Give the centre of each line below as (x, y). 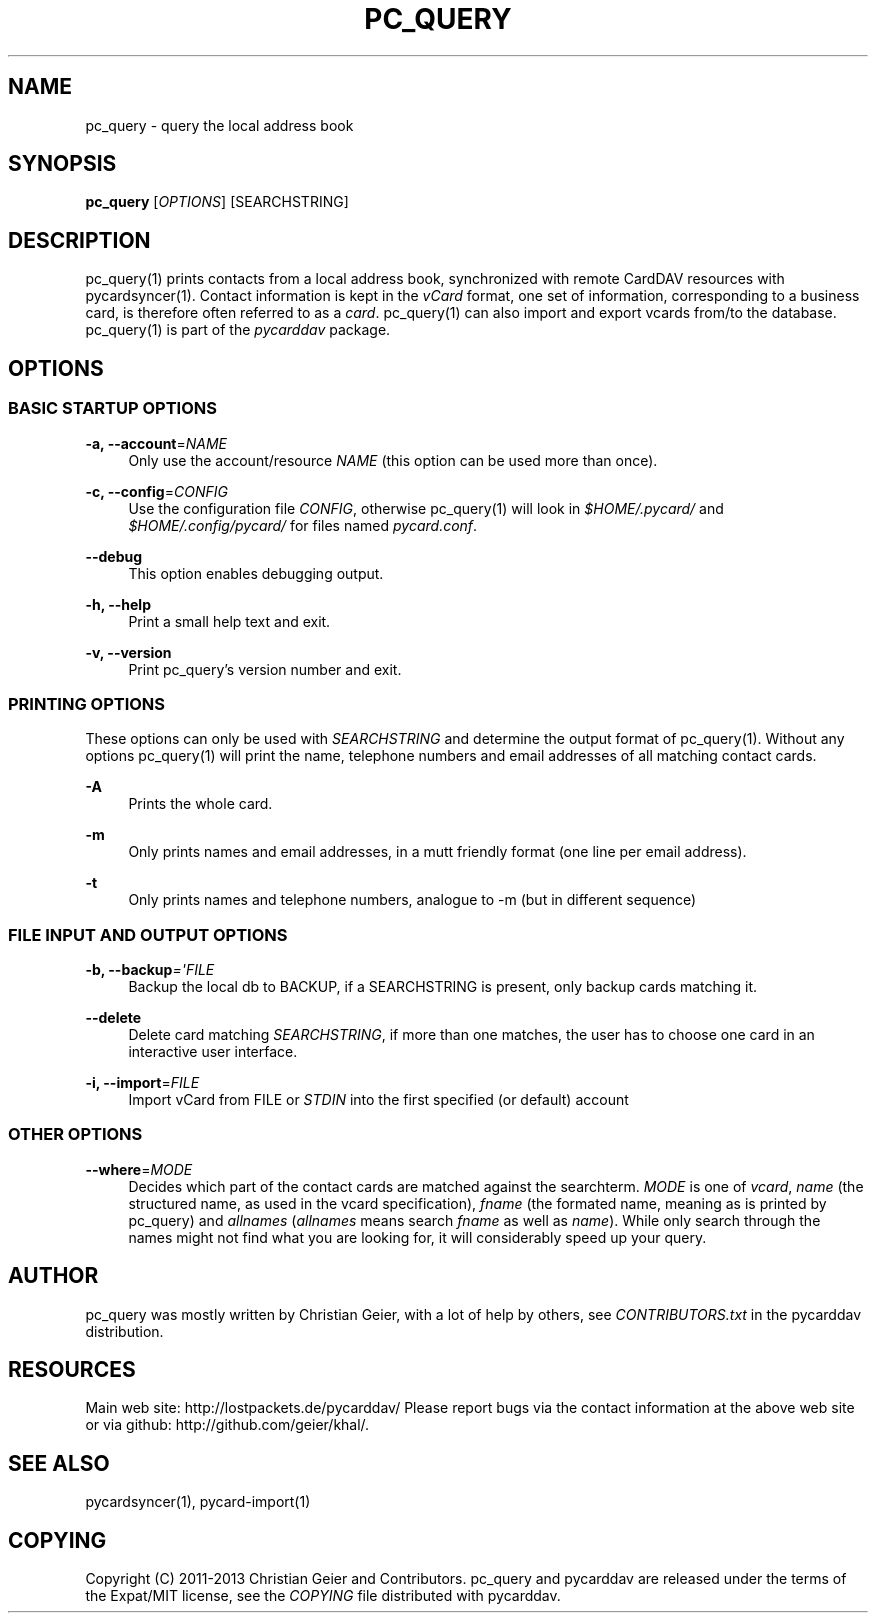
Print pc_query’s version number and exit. (265, 669)
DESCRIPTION (79, 240)
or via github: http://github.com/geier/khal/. (227, 1425)
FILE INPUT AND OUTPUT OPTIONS (148, 934)
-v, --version (128, 652)
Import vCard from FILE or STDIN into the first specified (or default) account (378, 1099)
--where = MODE (139, 1169)
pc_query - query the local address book (219, 125)
